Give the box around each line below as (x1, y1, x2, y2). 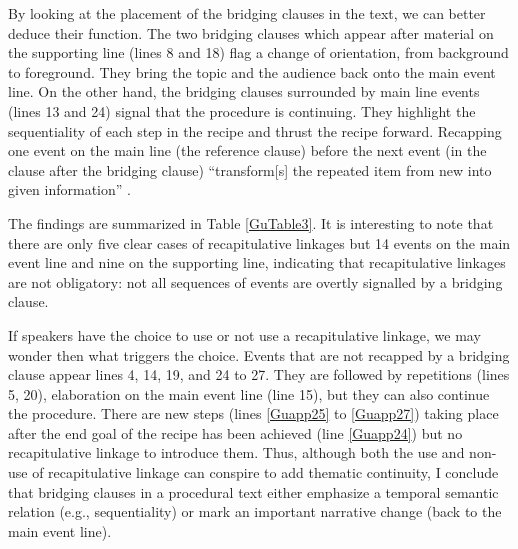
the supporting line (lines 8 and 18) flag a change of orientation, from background (8, 42, 509, 63)
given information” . (8, 179, 131, 200)
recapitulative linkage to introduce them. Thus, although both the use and (8, 442, 465, 463)
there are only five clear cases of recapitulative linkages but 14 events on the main (8, 232, 511, 253)
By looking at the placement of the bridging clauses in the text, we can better (8, 3, 486, 23)
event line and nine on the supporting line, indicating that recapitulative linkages (8, 252, 506, 273)
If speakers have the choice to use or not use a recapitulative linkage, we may (8, 324, 481, 345)
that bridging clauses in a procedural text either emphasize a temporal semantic (8, 481, 499, 502)
